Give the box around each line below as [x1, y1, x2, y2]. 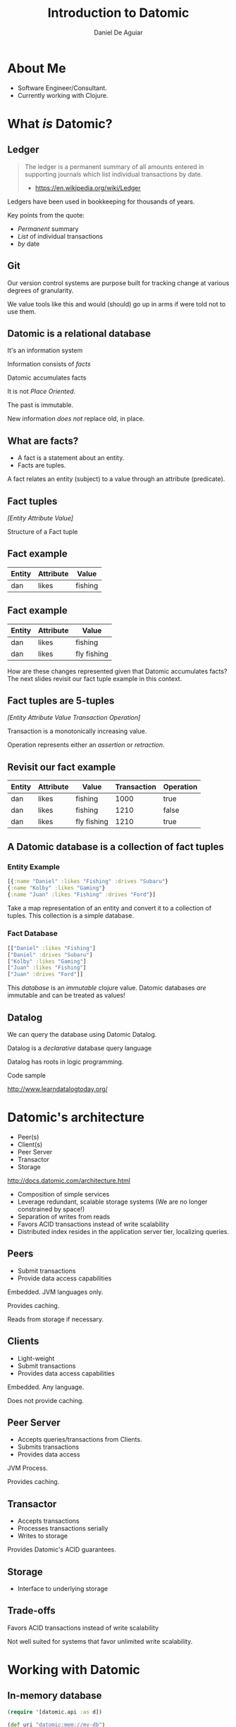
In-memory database [7, 1690, 102, 1702]
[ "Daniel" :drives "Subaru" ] [7, 951, 93, 959]
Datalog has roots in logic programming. [7, 1057, 124, 1066]
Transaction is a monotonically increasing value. [7, 727, 147, 735]
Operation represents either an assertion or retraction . [7, 741, 165, 749]
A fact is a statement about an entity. [17, 454, 125, 462]
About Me [7, 60, 66, 76]
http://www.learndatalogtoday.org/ [7, 1085, 108, 1093]
